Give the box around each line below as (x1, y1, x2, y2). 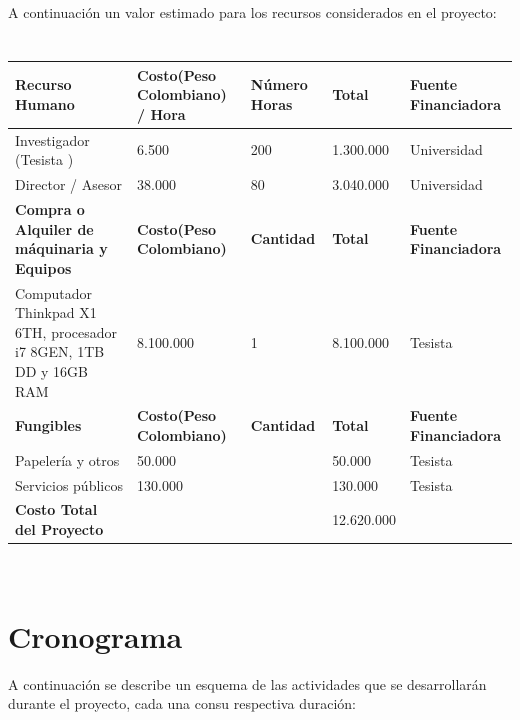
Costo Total (15, 499, 98, 520)
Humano (15, 93, 75, 114)
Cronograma (8, 615, 183, 656)
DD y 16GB (15, 360, 89, 381)
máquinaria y (15, 238, 108, 259)
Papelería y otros (15, 449, 120, 470)
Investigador (15, 129, 90, 150)
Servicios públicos (15, 474, 123, 495)
